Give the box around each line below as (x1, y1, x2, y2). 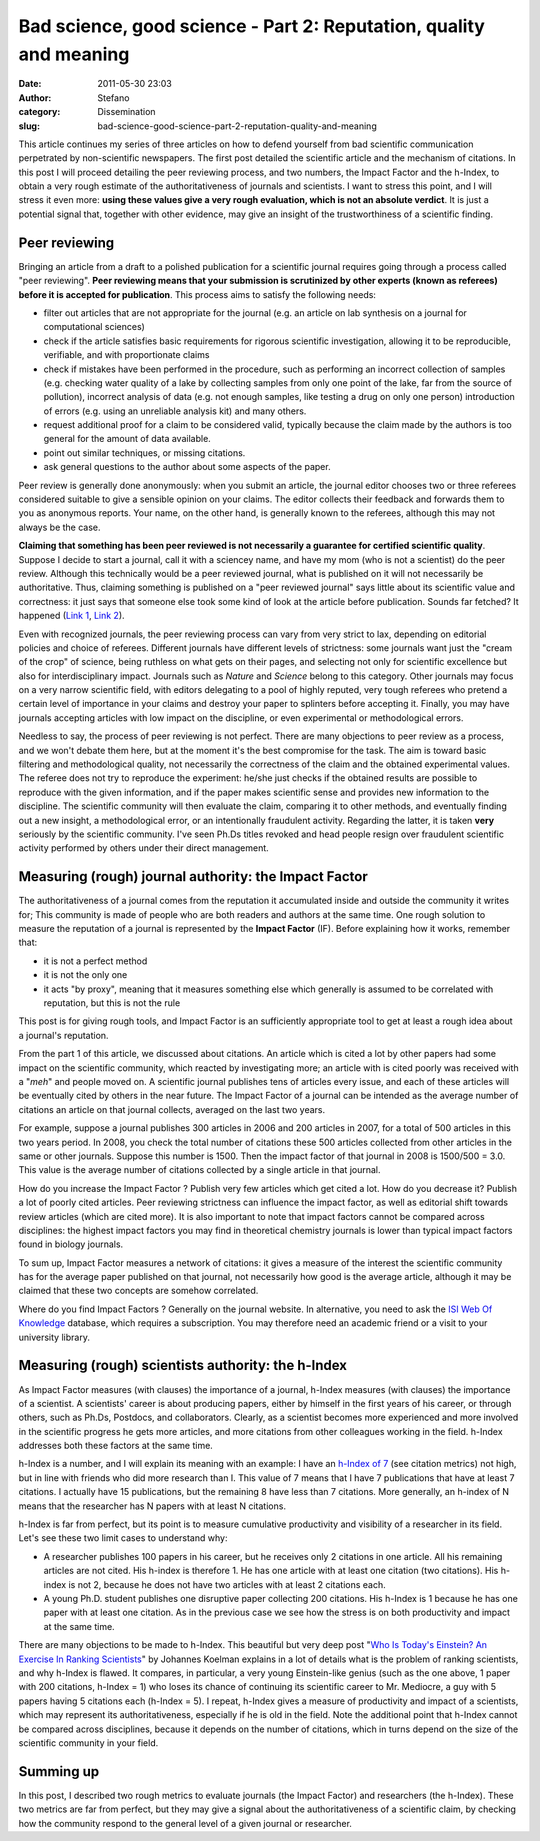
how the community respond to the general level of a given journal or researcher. (18, 1817, 352, 1829)
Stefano (97, 91, 130, 104)
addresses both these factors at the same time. (18, 1440, 214, 1452)
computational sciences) (43, 321, 145, 333)
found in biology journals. (18, 1238, 124, 1250)
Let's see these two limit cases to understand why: (18, 1532, 228, 1544)
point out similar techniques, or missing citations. (43, 446, 246, 459)
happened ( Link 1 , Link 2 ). (18, 610, 125, 622)
